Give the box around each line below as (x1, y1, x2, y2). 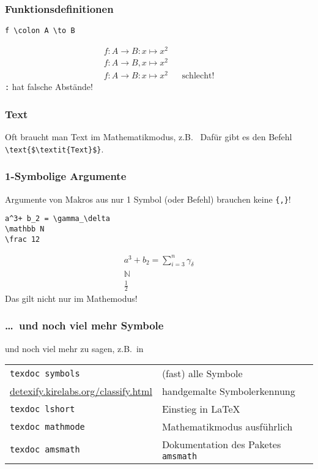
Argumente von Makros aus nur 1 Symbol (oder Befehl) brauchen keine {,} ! (5, 192, 291, 205)
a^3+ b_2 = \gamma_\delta (5, 214, 110, 223)
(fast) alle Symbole (161, 366, 243, 381)
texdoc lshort (10, 403, 75, 414)
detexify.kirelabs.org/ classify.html (10, 384, 152, 399)
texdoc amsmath (10, 444, 80, 454)
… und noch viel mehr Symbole (5, 318, 164, 333)
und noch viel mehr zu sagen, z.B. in (5, 342, 144, 355)
